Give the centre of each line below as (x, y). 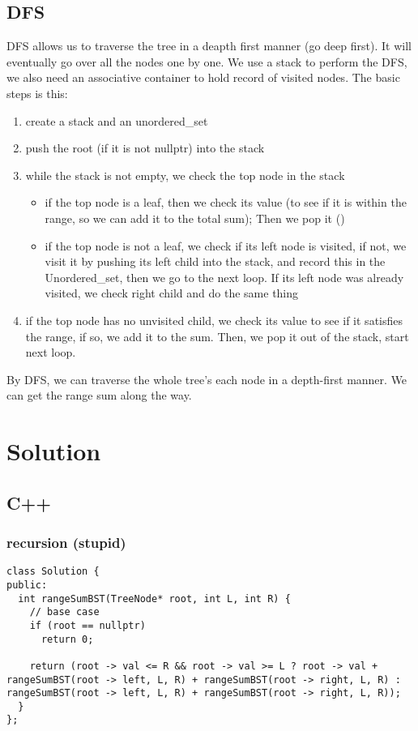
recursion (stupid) (66, 542)
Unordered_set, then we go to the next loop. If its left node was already (224, 277)
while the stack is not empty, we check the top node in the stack (185, 175)
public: (27, 585)
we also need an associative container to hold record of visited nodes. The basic (203, 77)
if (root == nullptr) (87, 625)
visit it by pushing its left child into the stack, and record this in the (215, 261)
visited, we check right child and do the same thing (172, 293)
